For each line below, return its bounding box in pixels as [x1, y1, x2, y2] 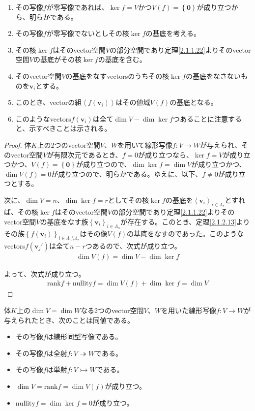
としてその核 [108, 194, 149, 205]
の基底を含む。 [98, 54, 146, 64]
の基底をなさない [185, 70, 241, 81]
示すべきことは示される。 [29, 123, 112, 133]
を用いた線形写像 [161, 305, 216, 315]
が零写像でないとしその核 [46, 28, 129, 38]
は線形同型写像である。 [46, 331, 122, 342]
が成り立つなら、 [138, 149, 193, 159]
